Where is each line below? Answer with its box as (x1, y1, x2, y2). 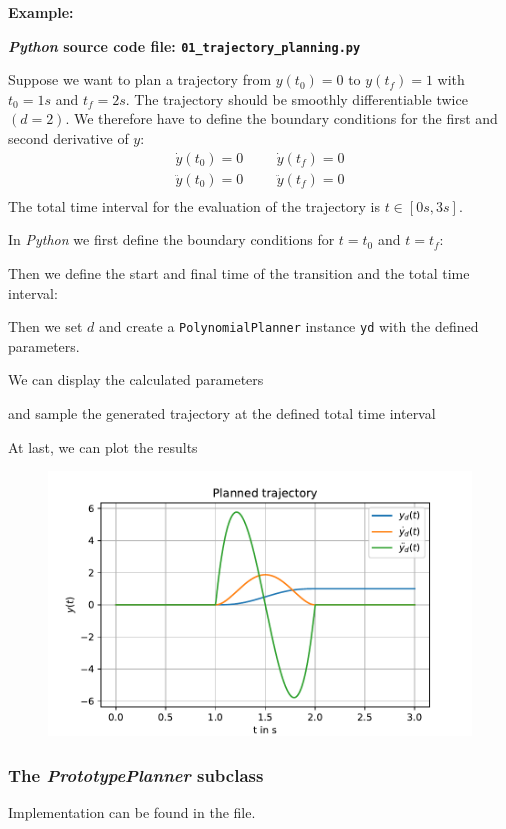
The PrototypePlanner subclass (8, 762, 264, 787)
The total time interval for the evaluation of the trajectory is (8, 195, 381, 216)
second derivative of (8, 128, 129, 149)
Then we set (8, 316, 83, 337)
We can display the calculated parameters (8, 369, 264, 390)
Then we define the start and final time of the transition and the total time (8, 262, 470, 283)
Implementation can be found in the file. (8, 802, 256, 823)
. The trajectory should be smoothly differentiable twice (125, 88, 468, 109)
